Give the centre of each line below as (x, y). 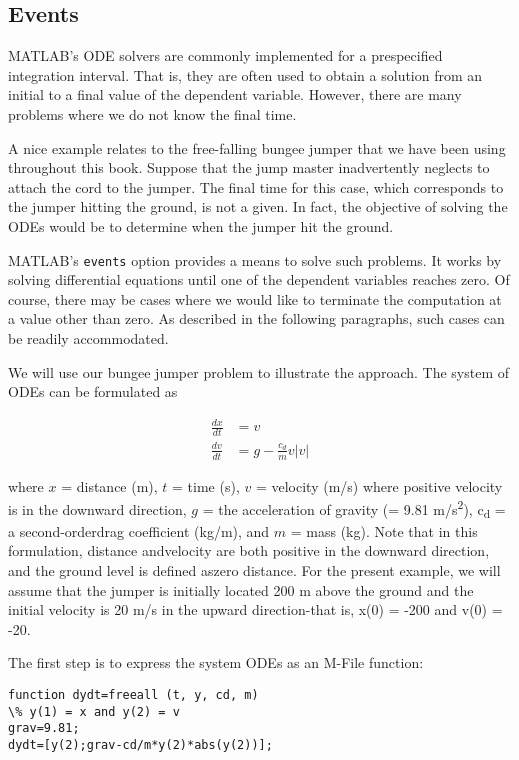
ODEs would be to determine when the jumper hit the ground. (201, 225)
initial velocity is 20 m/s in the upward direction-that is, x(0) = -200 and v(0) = (255, 609)
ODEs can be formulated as (93, 391)
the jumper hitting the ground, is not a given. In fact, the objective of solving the (258, 206)
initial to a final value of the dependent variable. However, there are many (235, 94)
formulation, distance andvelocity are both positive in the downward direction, (249, 550)
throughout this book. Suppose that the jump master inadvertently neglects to (249, 167)
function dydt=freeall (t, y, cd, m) (133, 695)
